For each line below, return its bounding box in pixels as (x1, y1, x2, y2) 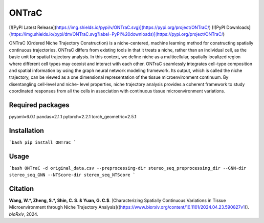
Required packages (9, 101, 69, 109)
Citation (9, 184, 34, 193)
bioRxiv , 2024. (9, 211, 39, 217)
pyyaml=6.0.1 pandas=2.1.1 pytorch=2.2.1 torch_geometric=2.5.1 (9, 113, 136, 119)
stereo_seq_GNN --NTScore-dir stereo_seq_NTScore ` (9, 172, 136, 178)
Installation (9, 126, 44, 134)
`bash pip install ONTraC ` (9, 139, 77, 145)
